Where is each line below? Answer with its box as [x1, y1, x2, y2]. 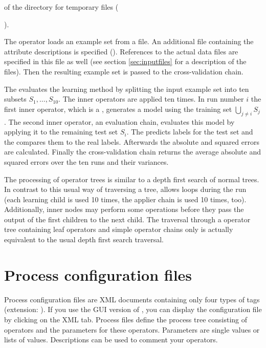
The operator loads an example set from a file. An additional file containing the [4, 36, 254, 47]
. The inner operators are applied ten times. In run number [58, 93, 244, 104]
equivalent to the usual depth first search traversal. [4, 234, 164, 245]
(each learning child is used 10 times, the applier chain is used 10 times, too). [4, 194, 247, 204]
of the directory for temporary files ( [4, 2, 119, 12]
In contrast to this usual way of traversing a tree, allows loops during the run [4, 184, 247, 195]
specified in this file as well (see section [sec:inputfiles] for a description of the [4, 56, 247, 67]
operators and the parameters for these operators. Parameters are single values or [4, 324, 260, 335]
